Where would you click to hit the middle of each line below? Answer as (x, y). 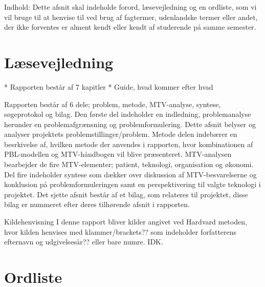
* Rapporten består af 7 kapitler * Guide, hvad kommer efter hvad (109, 86)
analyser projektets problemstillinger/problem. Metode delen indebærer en (121, 134)
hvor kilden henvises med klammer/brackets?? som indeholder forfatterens (120, 231)
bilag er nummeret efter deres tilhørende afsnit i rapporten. (97, 204)
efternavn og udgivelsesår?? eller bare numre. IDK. (84, 242)
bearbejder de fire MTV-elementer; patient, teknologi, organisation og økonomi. (129, 164)
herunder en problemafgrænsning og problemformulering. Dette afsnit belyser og (130, 124)
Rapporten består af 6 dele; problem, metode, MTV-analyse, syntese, (113, 104)
